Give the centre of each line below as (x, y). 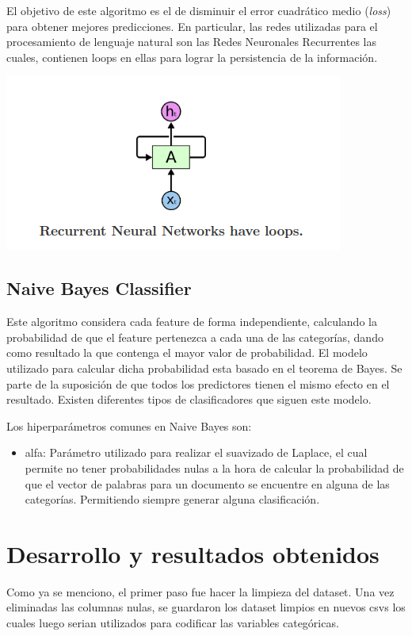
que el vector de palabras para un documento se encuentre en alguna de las (207, 483)
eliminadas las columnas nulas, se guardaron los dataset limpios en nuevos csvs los (206, 607)
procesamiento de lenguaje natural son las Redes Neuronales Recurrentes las (191, 42)
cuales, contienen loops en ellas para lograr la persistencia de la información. (192, 57)
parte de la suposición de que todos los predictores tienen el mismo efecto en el (198, 383)
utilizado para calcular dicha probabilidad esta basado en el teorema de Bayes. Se (204, 368)
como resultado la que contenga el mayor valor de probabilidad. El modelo (187, 352)
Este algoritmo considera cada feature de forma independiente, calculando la (192, 322)
